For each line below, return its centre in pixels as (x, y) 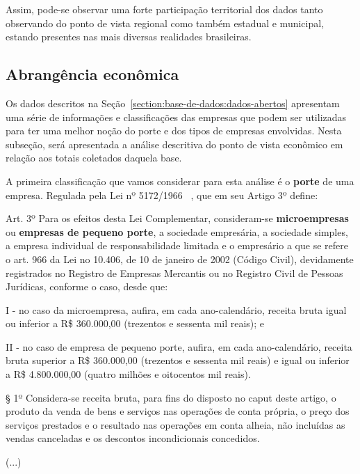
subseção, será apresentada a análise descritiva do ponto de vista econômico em (174, 144)
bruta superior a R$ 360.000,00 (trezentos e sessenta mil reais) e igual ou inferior (178, 360)
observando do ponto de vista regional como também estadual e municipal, (165, 23)
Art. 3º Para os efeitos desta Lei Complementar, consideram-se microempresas (177, 218)
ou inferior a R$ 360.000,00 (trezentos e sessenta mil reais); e (135, 323)
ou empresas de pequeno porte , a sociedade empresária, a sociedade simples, (177, 231)
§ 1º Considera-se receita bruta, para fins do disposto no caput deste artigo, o (171, 397)
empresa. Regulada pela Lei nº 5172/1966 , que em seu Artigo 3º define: (162, 195)
